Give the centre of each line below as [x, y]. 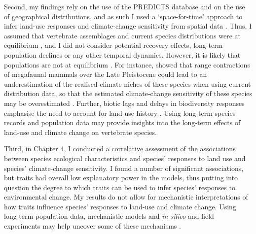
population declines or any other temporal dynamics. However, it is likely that [122, 54]
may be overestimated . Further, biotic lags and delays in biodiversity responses [124, 103]
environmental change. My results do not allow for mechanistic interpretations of [126, 197]
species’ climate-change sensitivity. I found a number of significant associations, [124, 168]
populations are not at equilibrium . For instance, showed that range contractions [127, 64]
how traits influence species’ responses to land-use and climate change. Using [120, 206]
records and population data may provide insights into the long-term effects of [122, 122]
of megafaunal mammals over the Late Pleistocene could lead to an [106, 74]
